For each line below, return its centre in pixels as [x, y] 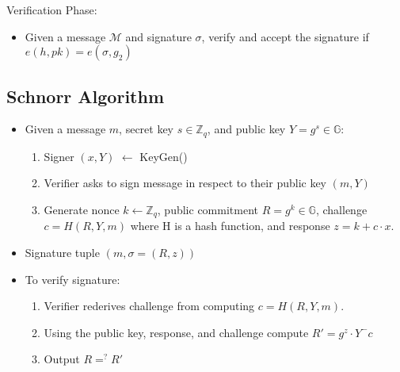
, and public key [246, 129]
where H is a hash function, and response [230, 226]
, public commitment [208, 210]
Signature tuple [62, 253]
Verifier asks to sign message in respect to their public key [185, 183]
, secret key [147, 129]
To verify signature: [72, 279]
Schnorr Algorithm [86, 96]
